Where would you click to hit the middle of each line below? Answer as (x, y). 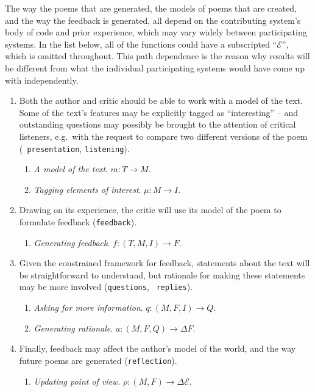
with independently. (42, 80)
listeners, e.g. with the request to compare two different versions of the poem (163, 136)
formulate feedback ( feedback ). (78, 221)
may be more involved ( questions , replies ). (106, 287)
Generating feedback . (72, 242)
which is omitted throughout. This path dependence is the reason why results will (157, 56)
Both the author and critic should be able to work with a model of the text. (161, 100)
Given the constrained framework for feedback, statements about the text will (165, 263)
